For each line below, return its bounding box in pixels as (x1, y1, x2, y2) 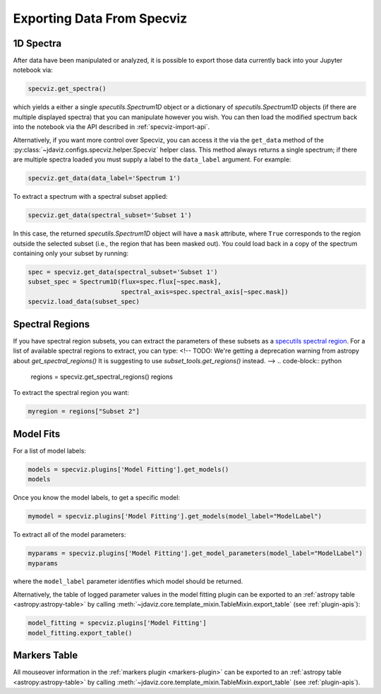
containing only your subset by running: (13, 249, 129, 257)
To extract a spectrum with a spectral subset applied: (13, 193, 168, 201)
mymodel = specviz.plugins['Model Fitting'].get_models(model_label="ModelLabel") (28, 512, 322, 520)
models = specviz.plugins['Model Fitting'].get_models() (28, 465, 229, 473)
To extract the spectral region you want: (13, 389, 130, 397)
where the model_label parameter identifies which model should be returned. (13, 577, 243, 585)
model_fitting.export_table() (28, 628, 133, 637)
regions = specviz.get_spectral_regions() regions (30, 372, 173, 381)
